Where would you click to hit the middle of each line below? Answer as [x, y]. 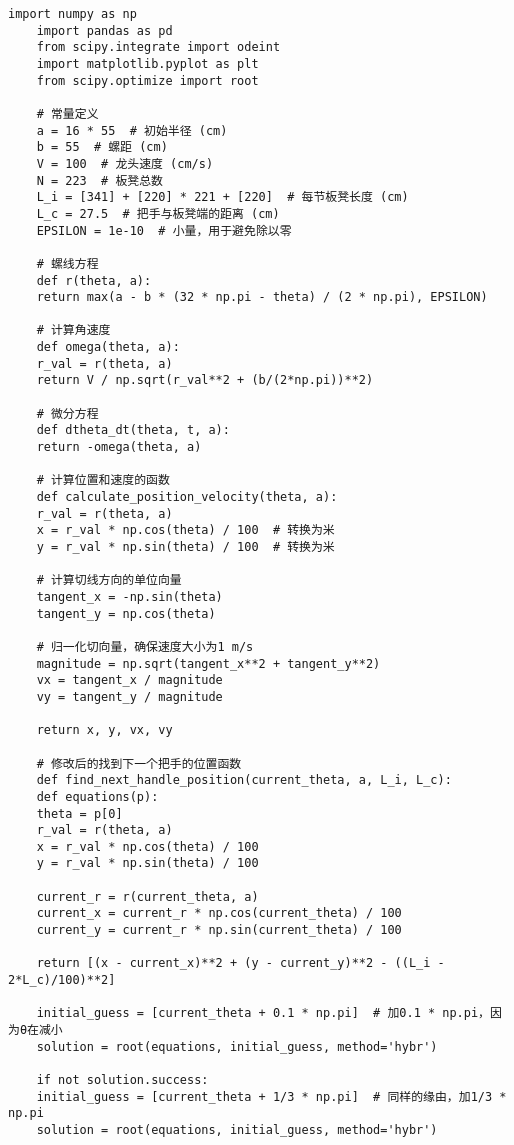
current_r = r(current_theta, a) [147, 896]
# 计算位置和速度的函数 [103, 480]
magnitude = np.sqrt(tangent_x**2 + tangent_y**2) [208, 663]
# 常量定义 [67, 113]
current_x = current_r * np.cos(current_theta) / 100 [219, 913]
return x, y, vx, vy [104, 730]
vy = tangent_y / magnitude [129, 696]
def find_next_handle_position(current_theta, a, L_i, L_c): [244, 780]
